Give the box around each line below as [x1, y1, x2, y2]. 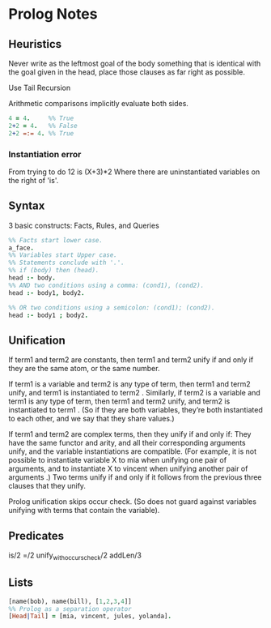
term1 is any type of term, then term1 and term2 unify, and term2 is [8, 396, 231, 406]
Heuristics [8, 37, 62, 51]
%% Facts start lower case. [8, 236, 104, 244]
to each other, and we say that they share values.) [8, 414, 176, 424]
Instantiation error [8, 148, 82, 160]
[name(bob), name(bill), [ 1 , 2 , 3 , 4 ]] [8, 597, 132, 605]
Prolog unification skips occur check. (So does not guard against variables [8, 497, 257, 506]
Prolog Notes [8, 5, 98, 23]
